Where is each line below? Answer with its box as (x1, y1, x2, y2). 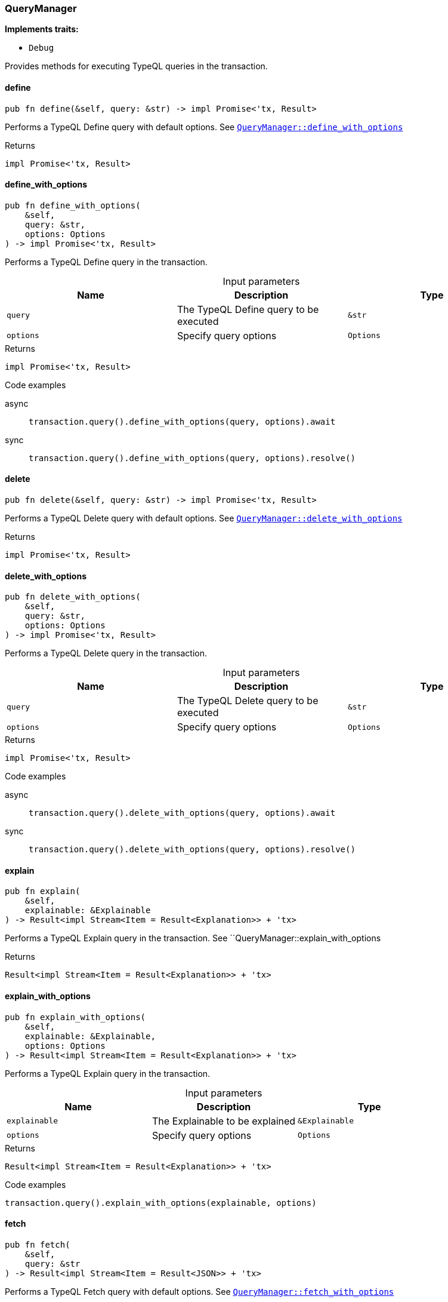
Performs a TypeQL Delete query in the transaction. (5, 648, 208, 659)
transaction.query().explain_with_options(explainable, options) (5, 1197, 317, 1208)
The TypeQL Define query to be (177, 303, 319, 315)
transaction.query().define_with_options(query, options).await (29, 416, 336, 426)
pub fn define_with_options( (5, 200, 141, 210)
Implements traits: (5, 24, 79, 35)
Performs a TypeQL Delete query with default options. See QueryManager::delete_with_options (5, 513, 403, 524)
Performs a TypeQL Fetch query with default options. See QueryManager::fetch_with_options (5, 1286, 394, 1297)
